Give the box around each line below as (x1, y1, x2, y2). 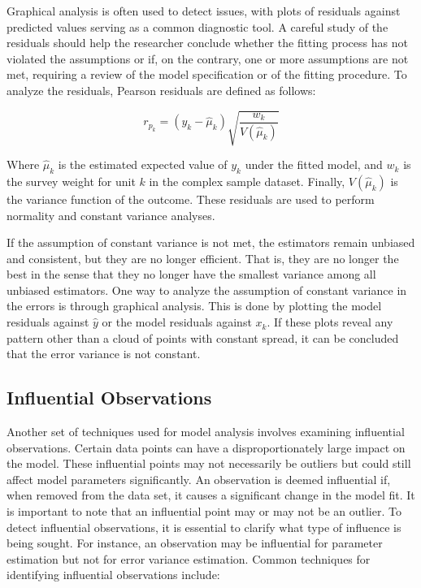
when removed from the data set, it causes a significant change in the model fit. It (7, 486, 415, 504)
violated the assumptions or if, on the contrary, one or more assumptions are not (7, 50, 409, 67)
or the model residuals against (102, 313, 252, 331)
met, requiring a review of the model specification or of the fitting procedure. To (7, 66, 407, 83)
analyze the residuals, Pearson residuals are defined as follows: (7, 81, 316, 98)
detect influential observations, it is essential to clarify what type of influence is (7, 518, 401, 535)
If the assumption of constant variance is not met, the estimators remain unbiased (7, 234, 415, 251)
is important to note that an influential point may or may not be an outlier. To (7, 503, 401, 520)
